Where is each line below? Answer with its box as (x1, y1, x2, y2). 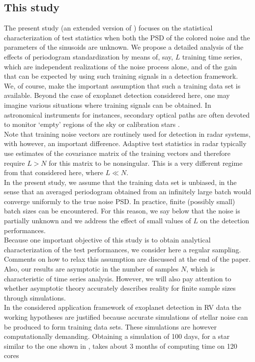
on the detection (200, 215, 250, 226)
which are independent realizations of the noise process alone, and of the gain (4, 61, 237, 71)
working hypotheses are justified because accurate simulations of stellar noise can (4, 312, 248, 322)
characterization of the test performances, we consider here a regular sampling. (4, 244, 241, 254)
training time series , (182, 51, 242, 61)
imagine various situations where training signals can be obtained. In (4, 99, 211, 110)
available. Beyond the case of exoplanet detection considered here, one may (4, 90, 230, 100)
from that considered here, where (4, 167, 104, 178)
